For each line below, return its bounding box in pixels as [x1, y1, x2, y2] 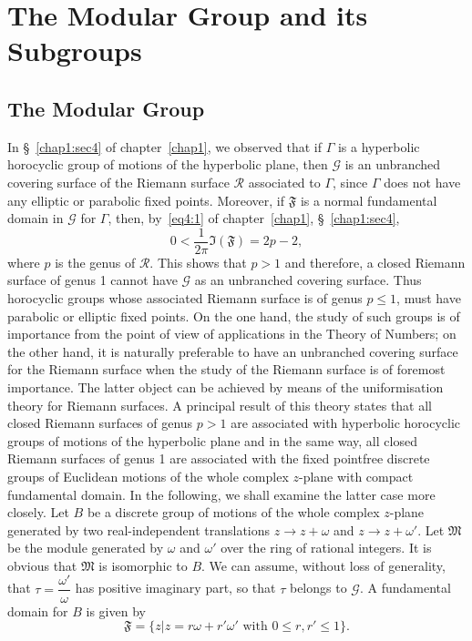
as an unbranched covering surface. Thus [194, 270, 422, 290]
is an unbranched [344, 155, 441, 174]
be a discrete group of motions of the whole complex [87, 503, 380, 522]
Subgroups [7, 32, 142, 69]
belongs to [289, 578, 347, 597]
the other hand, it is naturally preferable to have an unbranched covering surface [7, 341, 458, 361]
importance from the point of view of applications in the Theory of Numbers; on [7, 324, 457, 343]
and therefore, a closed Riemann [284, 252, 466, 271]
